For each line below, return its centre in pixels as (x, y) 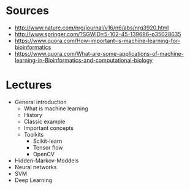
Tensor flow (48, 147)
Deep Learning (33, 180)
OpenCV (44, 154)
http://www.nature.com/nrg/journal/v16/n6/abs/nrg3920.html (92, 28)
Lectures (29, 85)
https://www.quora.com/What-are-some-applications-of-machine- (99, 53)
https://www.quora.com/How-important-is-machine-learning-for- (97, 40)
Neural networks (36, 167)
